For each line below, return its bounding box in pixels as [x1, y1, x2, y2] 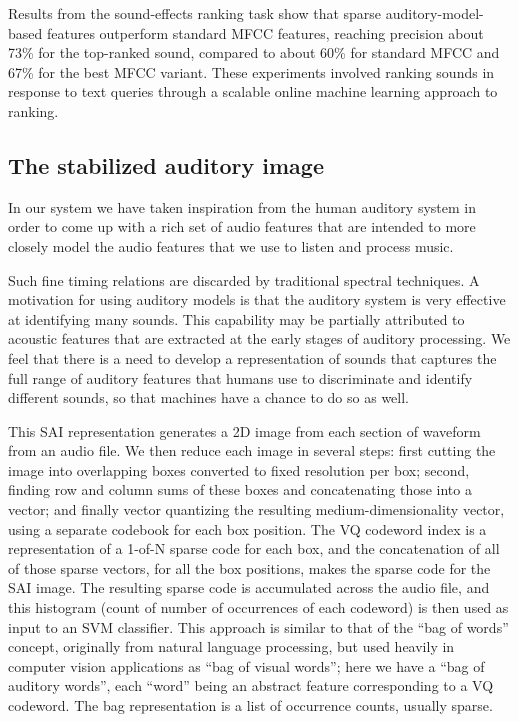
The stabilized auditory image [8, 149, 324, 180]
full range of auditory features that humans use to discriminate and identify [8, 367, 473, 388]
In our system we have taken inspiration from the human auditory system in [8, 196, 476, 217]
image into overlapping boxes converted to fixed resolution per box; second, [8, 459, 470, 480]
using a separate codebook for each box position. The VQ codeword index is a [8, 518, 487, 539]
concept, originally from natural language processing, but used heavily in [8, 636, 455, 657]
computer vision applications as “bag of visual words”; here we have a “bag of [8, 655, 485, 676]
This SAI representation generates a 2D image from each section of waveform [8, 420, 481, 441]
